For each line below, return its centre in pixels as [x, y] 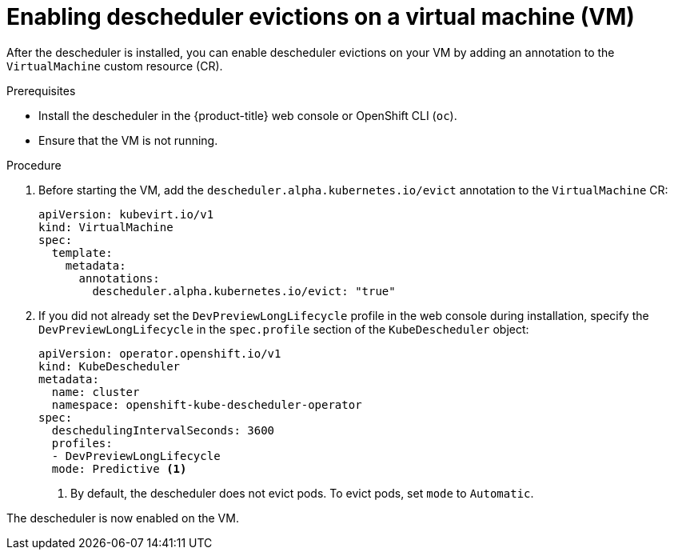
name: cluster [96, 392]
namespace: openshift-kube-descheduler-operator [207, 404]
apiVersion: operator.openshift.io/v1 [160, 353]
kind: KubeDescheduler [110, 366]
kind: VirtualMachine [106, 227]
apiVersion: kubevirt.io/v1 [126, 214]
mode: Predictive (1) [119, 468]
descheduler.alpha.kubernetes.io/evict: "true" [244, 291]
